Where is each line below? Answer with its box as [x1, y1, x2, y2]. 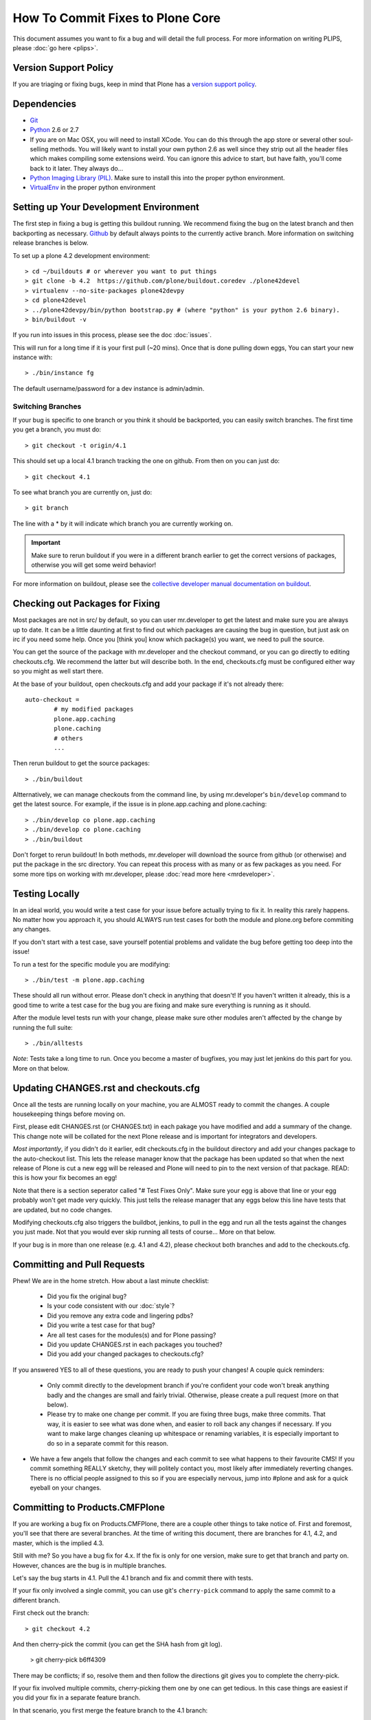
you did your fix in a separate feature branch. [12, 1693, 141, 1702]
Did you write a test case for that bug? [47, 1321, 156, 1329]
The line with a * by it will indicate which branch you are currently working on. [12, 519, 234, 528]
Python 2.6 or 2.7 [30, 126, 79, 134]
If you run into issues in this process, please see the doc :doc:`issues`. [12, 331, 212, 339]
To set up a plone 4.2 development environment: [12, 251, 150, 259]
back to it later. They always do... [30, 164, 124, 172]
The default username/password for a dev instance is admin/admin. [12, 384, 205, 392]
